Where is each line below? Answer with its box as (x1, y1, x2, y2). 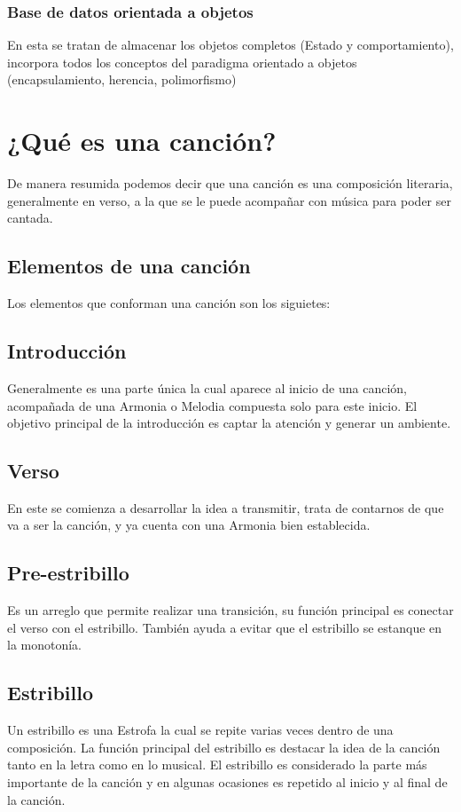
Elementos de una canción (7, 252, 251, 280)
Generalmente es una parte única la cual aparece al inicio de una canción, (7, 378, 407, 397)
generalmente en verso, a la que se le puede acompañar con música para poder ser (7, 191, 451, 209)
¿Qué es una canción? (7, 122, 277, 159)
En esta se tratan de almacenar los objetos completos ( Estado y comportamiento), (7, 35, 454, 54)
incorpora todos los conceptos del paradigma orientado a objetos (7, 52, 357, 71)
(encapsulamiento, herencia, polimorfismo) (7, 70, 237, 89)
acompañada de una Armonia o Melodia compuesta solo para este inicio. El (7, 396, 418, 414)
